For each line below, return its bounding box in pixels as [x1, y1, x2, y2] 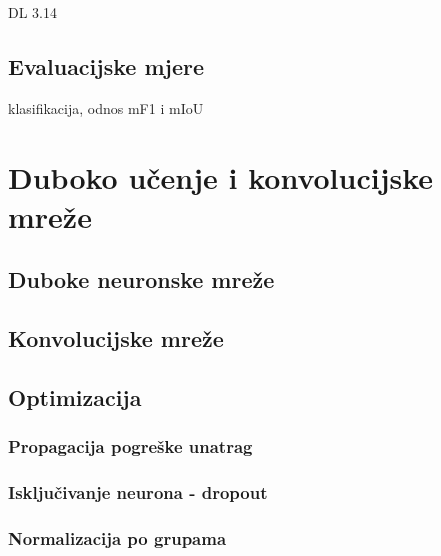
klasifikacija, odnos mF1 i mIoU [8, 97, 204, 118]
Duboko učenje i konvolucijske [8, 156, 434, 197]
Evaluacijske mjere [8, 50, 204, 81]
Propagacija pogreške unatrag [8, 434, 253, 459]
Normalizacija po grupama [8, 525, 227, 550]
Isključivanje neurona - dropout [8, 480, 268, 505]
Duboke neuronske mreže [8, 264, 275, 295]
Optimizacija [8, 381, 142, 412]
